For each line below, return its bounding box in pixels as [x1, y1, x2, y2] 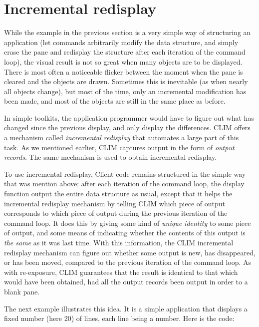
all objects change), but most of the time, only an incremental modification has [4, 86, 247, 96]
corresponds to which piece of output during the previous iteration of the [4, 208, 228, 218]
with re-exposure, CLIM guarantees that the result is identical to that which [4, 266, 238, 277]
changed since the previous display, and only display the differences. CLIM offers [4, 122, 251, 133]
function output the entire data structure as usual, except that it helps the [4, 188, 233, 199]
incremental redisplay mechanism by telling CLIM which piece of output [4, 198, 225, 208]
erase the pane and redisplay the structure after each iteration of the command [4, 47, 246, 57]
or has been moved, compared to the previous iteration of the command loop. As [4, 257, 252, 267]
